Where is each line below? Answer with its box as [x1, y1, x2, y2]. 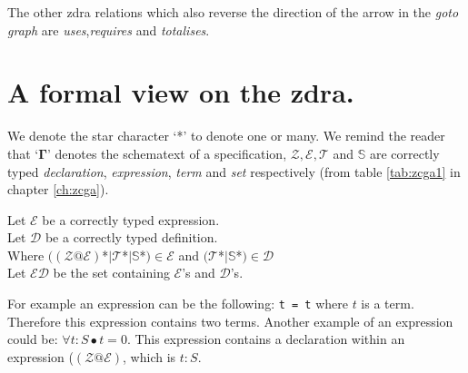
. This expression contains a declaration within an [126, 329, 405, 348]
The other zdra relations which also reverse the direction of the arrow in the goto [7, 3, 459, 21]
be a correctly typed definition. [45, 228, 218, 247]
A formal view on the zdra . [7, 74, 354, 111]
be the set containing [53, 263, 170, 282]
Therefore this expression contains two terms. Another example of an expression [7, 311, 453, 330]
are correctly [369, 143, 440, 162]
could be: [7, 329, 58, 348]
